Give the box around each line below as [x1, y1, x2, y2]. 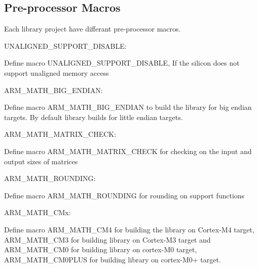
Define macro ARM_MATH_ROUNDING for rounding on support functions [4, 190, 245, 200]
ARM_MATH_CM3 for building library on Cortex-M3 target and [4, 234, 211, 245]
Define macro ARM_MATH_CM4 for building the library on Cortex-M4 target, [4, 224, 254, 234]
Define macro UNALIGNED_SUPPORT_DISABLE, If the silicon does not [4, 57, 240, 68]
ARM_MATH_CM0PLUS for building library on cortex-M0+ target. [4, 254, 221, 264]
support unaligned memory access [4, 67, 109, 78]
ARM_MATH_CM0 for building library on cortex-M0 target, [4, 244, 197, 255]
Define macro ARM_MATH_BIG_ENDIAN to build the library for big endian [4, 102, 252, 112]
